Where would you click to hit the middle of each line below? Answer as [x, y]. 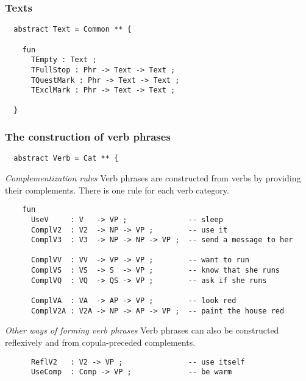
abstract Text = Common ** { [73, 30]
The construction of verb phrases [88, 137]
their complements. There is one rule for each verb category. [117, 190]
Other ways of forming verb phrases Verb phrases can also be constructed [142, 330]
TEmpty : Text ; [64, 60]
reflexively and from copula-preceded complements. [100, 342]
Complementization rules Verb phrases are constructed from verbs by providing [153, 178]
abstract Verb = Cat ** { [66, 159]
